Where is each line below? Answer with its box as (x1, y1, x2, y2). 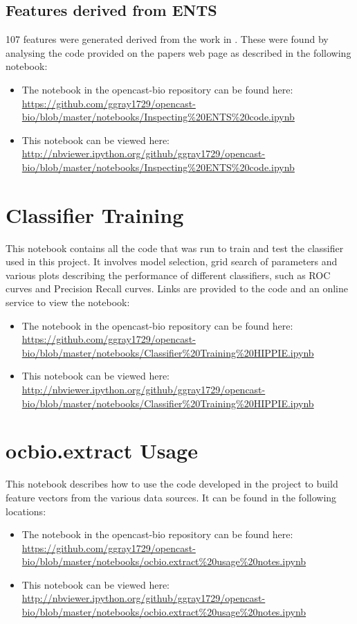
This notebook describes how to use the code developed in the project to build (6, 476, 338, 491)
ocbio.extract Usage (6, 436, 198, 465)
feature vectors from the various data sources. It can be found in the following (6, 490, 337, 504)
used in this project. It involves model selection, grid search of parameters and (6, 254, 338, 269)
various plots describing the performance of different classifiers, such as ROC (6, 267, 331, 282)
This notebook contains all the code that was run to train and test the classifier (6, 240, 344, 255)
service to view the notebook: (6, 295, 130, 310)
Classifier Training (6, 200, 184, 229)
